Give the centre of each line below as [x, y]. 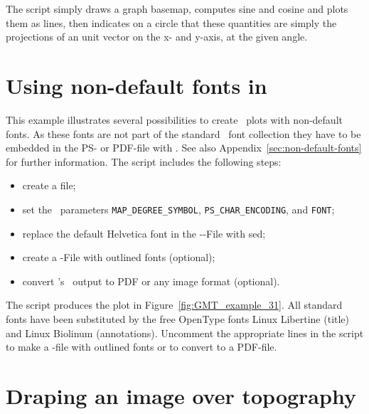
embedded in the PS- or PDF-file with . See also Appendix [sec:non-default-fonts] [184, 148]
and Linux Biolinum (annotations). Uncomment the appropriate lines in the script [185, 333]
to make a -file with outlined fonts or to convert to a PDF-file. [141, 347]
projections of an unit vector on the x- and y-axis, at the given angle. [157, 37]
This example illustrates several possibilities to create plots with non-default [174, 119]
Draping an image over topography [181, 395]
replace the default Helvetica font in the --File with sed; [144, 233]
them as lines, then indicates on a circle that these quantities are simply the [171, 22]
